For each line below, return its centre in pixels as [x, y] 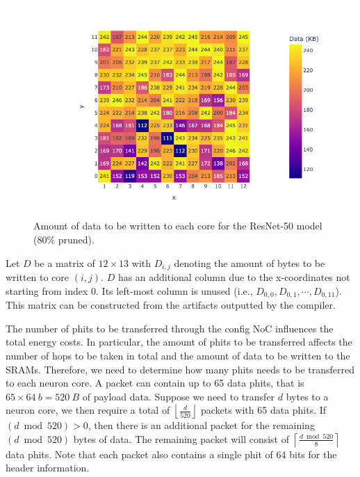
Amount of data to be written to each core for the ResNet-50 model [178, 226]
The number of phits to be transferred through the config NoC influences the [170, 328]
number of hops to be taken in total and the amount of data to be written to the [178, 355]
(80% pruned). [64, 240]
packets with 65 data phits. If [263, 410]
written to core [38, 277]
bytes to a [307, 396]
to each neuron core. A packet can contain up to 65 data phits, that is [155, 383]
